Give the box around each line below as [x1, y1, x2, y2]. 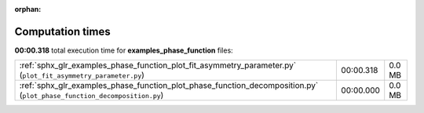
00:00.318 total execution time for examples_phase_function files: [14, 46, 233, 55]
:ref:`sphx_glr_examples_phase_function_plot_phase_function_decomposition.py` [19, 80, 319, 91]
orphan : [14, 5, 42, 13]
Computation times [14, 24, 111, 38]
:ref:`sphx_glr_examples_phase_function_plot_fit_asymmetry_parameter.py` [19, 60, 297, 71]
